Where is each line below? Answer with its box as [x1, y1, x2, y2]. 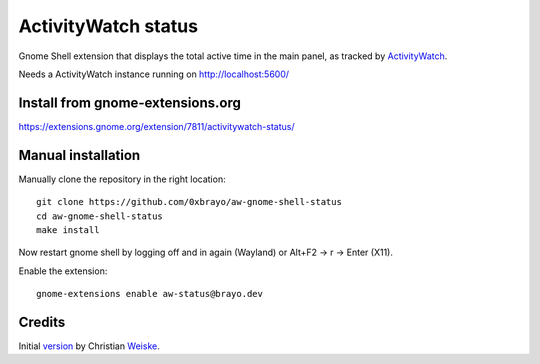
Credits [18, 313, 66, 330]
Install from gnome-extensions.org [18, 94, 242, 111]
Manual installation [18, 146, 141, 164]
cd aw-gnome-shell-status [36, 210, 164, 222]
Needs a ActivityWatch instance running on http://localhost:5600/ [18, 68, 290, 80]
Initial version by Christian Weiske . [18, 340, 160, 352]
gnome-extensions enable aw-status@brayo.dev [36, 288, 264, 300]
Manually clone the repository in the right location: [18, 173, 226, 185]
